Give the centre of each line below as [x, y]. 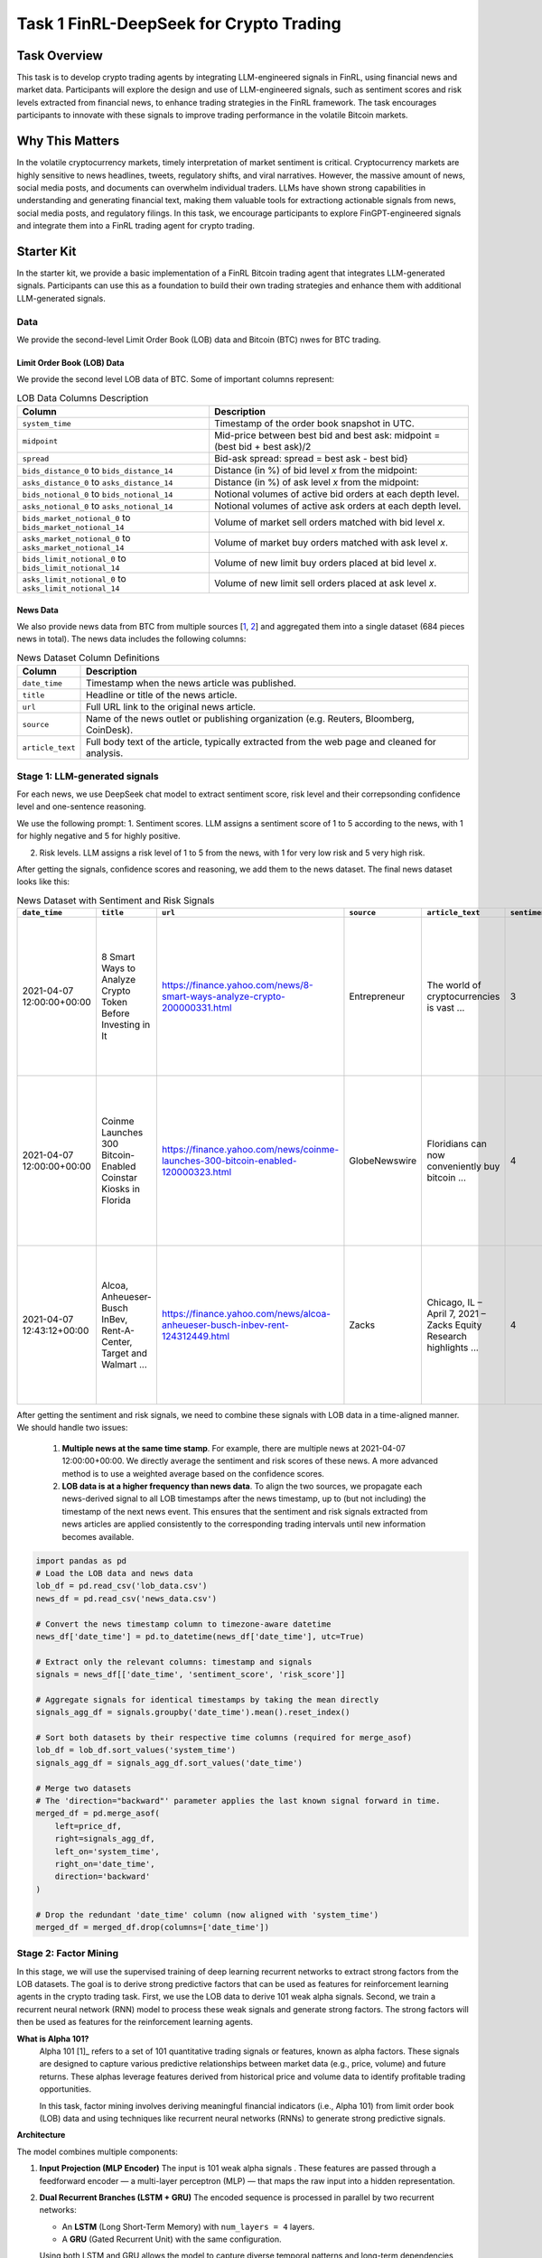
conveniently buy [463, 1167]
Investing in [126, 1025]
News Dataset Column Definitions [88, 658]
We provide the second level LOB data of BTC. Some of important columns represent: [175, 379]
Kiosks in [120, 1190]
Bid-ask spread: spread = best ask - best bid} [311, 459]
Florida [116, 1200]
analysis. [105, 753]
